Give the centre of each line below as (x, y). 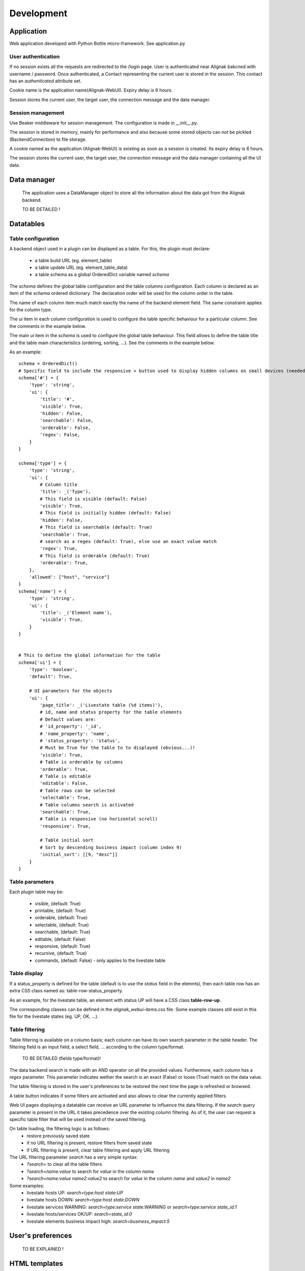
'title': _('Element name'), (76, 612)
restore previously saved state (58, 1136)
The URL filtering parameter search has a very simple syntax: (74, 1157)
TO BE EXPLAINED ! (43, 1249)
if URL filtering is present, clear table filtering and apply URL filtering (98, 1150)
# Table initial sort (67, 840)
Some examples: (27, 1186)
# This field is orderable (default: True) (95, 556)
